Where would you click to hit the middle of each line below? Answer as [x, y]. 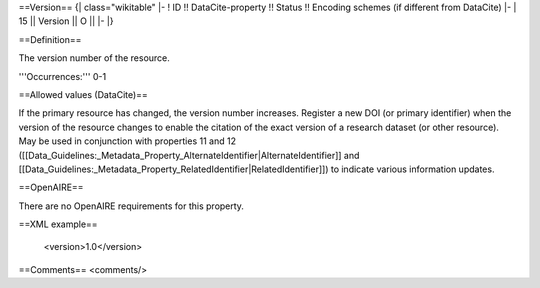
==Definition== [50, 39]
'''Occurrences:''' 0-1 [62, 76]
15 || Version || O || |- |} [66, 21]
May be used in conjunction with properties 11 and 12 [127, 141]
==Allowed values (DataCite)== [83, 94]
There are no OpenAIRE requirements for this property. [131, 206]
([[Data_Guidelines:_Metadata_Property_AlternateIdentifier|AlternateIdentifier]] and [189, 155]
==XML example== [58, 224]
